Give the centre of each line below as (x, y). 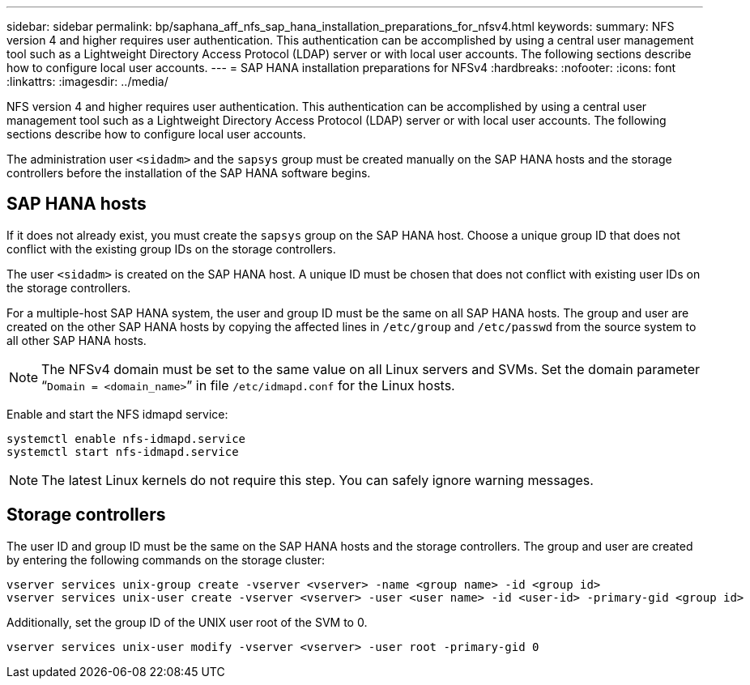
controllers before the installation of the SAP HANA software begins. (189, 173)
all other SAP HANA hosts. (77, 340)
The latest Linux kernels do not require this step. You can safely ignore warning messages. (317, 480)
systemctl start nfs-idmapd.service (123, 451)
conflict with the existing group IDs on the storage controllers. (171, 249)
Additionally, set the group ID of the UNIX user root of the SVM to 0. (187, 622)
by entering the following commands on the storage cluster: (166, 559)
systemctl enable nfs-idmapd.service (126, 438)
